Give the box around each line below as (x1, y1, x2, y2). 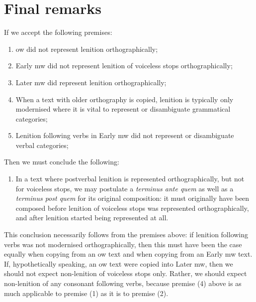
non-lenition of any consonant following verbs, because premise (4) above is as (4, 278, 242, 288)
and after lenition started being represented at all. (15, 212, 169, 223)
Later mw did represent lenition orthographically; (15, 77, 167, 87)
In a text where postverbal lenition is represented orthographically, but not (15, 173, 245, 184)
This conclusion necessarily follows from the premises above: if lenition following (4, 229, 249, 240)
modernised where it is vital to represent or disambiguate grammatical (15, 104, 231, 114)
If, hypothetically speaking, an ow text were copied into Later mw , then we (4, 258, 233, 269)
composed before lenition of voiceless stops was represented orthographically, (15, 202, 249, 213)
